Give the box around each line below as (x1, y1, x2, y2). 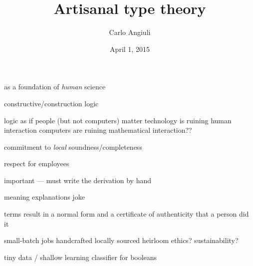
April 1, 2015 (110, 43, 150, 54)
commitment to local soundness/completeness (4, 141, 142, 152)
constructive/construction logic (4, 98, 99, 108)
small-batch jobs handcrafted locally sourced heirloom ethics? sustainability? (4, 235, 239, 246)
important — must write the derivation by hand (4, 175, 151, 185)
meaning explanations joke (4, 192, 85, 202)
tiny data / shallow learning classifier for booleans (4, 252, 157, 262)
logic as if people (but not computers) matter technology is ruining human (4, 115, 232, 125)
